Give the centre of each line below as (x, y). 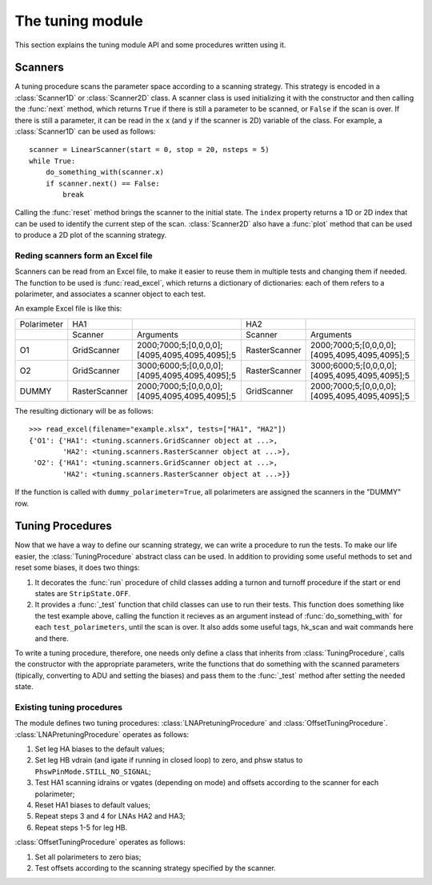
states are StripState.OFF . (83, 594)
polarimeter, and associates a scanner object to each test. (110, 294)
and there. (52, 638)
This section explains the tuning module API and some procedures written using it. (150, 45)
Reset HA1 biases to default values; (93, 805)
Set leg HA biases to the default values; (100, 749)
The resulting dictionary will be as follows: (84, 410)
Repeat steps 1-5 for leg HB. (81, 827)
